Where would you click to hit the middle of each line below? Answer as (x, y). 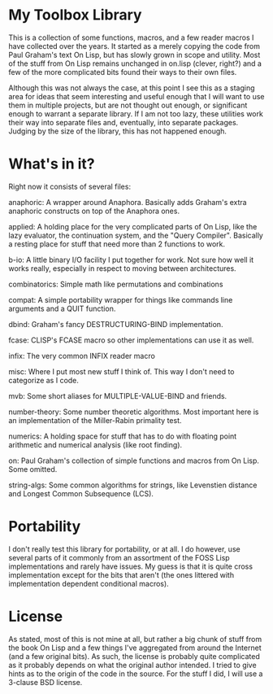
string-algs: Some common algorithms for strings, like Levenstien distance (133, 485)
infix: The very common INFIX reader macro (82, 356)
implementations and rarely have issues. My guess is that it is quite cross (131, 566)
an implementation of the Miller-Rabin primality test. (95, 420)
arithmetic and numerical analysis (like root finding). (95, 444)
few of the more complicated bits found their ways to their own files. (123, 72)
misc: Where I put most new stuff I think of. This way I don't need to (121, 371)
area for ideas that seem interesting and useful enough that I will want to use (136, 96)
